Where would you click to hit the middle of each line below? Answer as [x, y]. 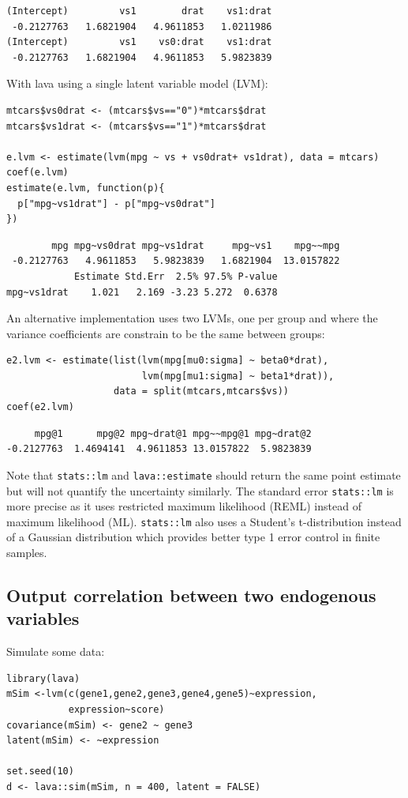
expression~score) [116, 709]
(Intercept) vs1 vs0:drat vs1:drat [139, 42]
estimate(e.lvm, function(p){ [86, 188]
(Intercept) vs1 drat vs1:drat [139, 11]
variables [43, 618]
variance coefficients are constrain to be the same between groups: [166, 333]
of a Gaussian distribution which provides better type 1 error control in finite [193, 537]
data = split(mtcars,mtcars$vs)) [201, 391]
